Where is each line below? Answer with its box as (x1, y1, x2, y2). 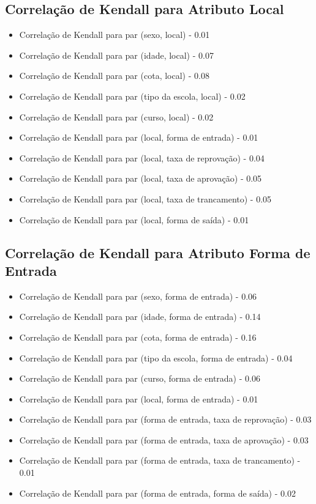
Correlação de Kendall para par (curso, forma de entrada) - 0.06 (19, 372, 260, 385)
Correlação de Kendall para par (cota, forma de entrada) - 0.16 (19, 330, 257, 343)
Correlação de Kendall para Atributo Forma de (5, 243, 310, 262)
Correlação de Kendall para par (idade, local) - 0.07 (19, 48, 214, 61)
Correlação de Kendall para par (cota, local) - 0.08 (19, 69, 209, 82)
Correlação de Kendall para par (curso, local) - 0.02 (19, 110, 214, 123)
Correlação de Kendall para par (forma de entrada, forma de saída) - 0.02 (19, 486, 296, 499)
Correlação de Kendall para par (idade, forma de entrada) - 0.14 (19, 310, 261, 323)
